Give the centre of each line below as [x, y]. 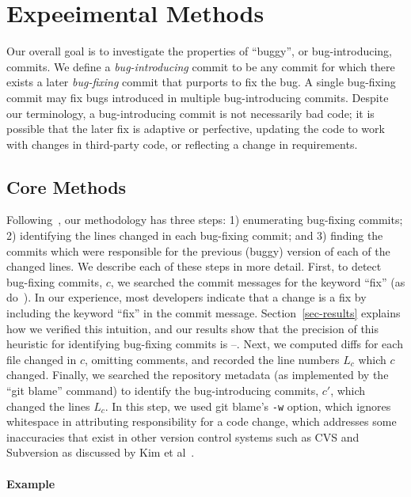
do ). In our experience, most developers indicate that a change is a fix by [186, 297]
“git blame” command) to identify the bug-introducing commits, [163, 391]
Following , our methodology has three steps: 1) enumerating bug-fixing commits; [205, 220]
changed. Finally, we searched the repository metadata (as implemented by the [198, 375]
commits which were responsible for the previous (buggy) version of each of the [198, 250]
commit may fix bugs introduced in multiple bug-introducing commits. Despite [198, 97]
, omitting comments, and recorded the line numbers [212, 359]
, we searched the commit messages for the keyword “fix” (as [258, 281]
